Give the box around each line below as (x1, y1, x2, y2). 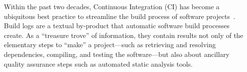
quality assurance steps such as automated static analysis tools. (4, 58, 193, 69)
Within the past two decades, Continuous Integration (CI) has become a (4, 1, 220, 11)
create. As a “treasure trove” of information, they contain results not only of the (4, 30, 244, 40)
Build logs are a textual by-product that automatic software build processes (4, 20, 229, 31)
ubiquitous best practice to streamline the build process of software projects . (4, 11, 235, 21)
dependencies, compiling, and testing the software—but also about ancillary (4, 49, 229, 59)
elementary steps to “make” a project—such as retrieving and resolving (4, 39, 216, 50)
